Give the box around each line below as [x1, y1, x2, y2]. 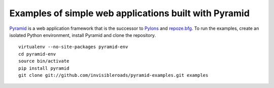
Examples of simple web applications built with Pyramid [9, 8, 250, 19]
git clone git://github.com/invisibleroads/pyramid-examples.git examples [18, 72, 209, 78]
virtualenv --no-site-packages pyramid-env [18, 44, 128, 50]
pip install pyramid [18, 65, 70, 71]
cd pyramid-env [18, 51, 56, 57]
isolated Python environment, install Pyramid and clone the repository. [9, 32, 156, 38]
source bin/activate [18, 58, 70, 64]
